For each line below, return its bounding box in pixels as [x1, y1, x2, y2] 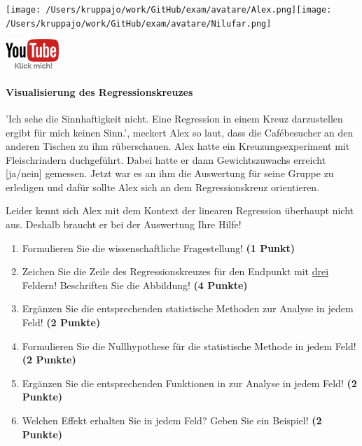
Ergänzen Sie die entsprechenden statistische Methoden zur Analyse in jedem [22, 301, 354, 316]
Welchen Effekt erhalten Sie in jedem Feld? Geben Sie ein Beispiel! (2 [22, 413, 322, 428]
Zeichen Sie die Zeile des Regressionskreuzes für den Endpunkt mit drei [22, 264, 329, 279]
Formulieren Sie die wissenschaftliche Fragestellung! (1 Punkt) [22, 240, 295, 255]
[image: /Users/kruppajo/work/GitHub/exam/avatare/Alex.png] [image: [6, 5, 332, 15]
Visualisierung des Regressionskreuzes [6, 84, 193, 99]
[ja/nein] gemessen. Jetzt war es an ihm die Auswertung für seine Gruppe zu [6, 166, 334, 181]
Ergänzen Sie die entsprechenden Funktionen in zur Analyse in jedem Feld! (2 [22, 375, 357, 390]
